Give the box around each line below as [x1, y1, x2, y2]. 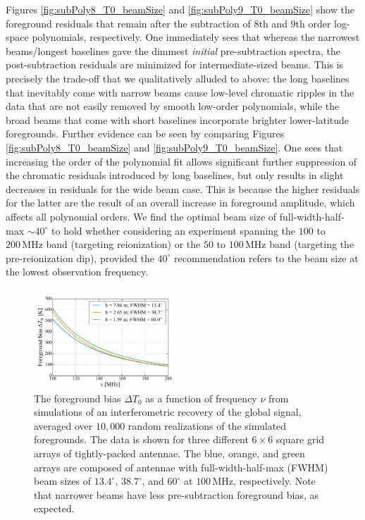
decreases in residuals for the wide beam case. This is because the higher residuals [6, 181, 360, 196]
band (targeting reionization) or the [46, 237, 201, 252]
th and [259, 16, 287, 30]
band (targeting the [269, 237, 354, 252]
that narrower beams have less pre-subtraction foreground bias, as [34, 487, 319, 502]
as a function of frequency [145, 390, 257, 405]
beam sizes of [34, 473, 92, 488]
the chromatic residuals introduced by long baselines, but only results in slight [6, 168, 344, 182]
